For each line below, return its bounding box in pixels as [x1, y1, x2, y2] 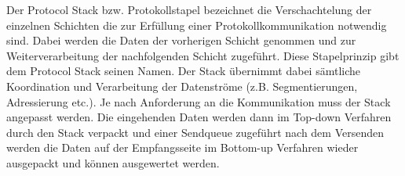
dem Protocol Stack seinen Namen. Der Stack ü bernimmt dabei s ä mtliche [6, 63, 360, 79]
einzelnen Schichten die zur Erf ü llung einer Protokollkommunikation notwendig [6, 16, 387, 33]
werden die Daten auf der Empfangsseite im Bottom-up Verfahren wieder [6, 139, 359, 156]
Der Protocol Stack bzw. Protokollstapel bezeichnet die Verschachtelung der [6, 2, 372, 17]
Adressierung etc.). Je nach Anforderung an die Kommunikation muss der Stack [6, 93, 391, 110]
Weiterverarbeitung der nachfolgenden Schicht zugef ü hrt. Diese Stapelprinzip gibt [6, 47, 400, 63]
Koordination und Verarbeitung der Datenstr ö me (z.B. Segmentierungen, [6, 77, 358, 94]
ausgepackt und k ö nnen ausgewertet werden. [6, 154, 220, 171]
